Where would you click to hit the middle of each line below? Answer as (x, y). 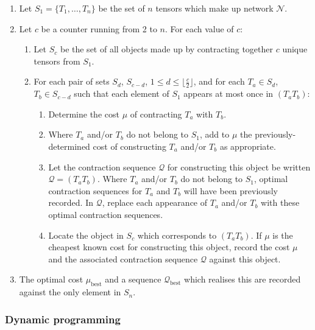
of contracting (156, 114)
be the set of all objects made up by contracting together (167, 49)
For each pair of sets (72, 81)
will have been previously (231, 190)
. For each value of (199, 28)
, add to (215, 134)
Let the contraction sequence (102, 167)
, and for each (219, 81)
